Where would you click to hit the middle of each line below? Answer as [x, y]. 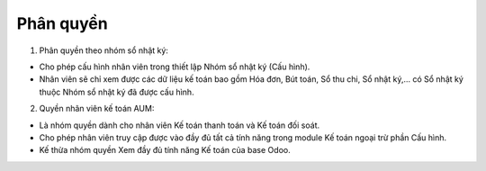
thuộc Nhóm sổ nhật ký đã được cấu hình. [117, 92]
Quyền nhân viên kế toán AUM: [97, 109]
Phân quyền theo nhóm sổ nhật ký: [103, 50]
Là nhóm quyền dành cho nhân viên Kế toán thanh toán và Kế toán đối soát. [179, 125]
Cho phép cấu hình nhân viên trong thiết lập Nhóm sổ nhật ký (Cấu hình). [175, 67]
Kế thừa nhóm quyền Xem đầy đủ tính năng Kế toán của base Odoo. [165, 150]
